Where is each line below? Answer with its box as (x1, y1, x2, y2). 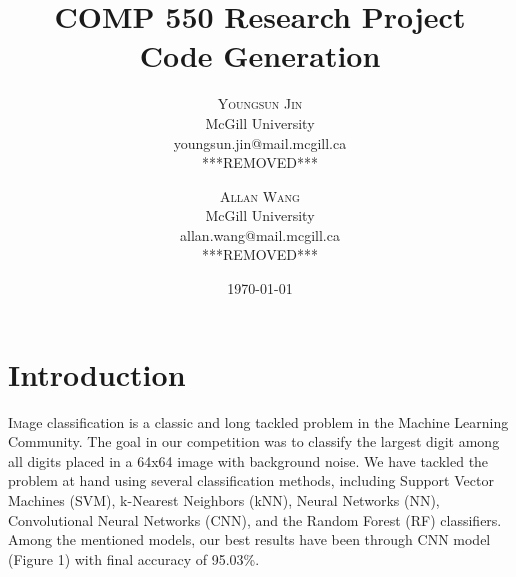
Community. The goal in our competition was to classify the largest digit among (8, 431, 500, 452)
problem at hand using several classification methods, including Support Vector (8, 470, 494, 491)
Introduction (8, 353, 186, 394)
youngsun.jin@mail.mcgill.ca (173, 132, 347, 153)
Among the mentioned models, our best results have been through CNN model (8, 529, 491, 550)
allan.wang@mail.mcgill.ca (180, 224, 340, 245)
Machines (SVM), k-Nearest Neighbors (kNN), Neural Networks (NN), (8, 489, 440, 510)
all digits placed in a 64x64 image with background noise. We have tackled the (8, 450, 489, 471)
